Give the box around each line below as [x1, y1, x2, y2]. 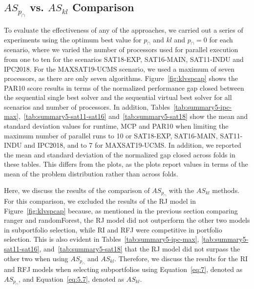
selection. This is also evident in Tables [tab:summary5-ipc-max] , [4, 234, 199, 244]
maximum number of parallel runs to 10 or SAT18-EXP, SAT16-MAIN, [4, 130, 218, 140]
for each [209, 34, 233, 44]
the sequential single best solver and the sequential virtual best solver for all [4, 92, 232, 102]
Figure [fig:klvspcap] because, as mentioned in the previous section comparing [4, 205, 238, 215]
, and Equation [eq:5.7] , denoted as [19, 273, 124, 284]
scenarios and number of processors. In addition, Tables [4, 101, 170, 112]
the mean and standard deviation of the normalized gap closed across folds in [4, 149, 235, 159]
